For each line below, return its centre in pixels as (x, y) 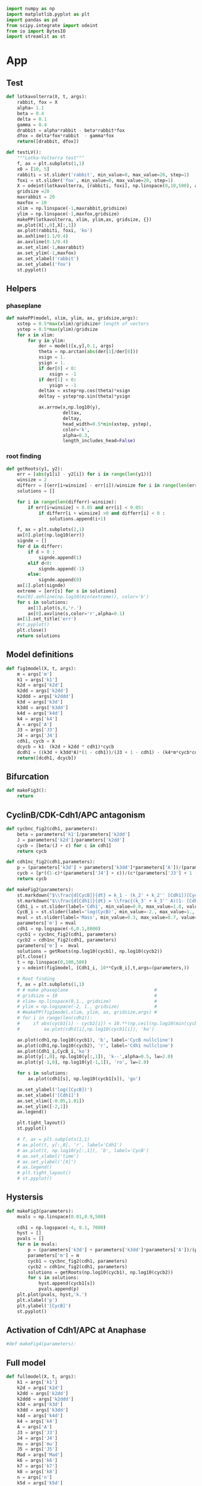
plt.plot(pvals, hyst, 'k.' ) (52, 1295)
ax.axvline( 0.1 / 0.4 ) (43, 242)
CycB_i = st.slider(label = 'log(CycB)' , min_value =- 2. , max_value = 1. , (106, 912)
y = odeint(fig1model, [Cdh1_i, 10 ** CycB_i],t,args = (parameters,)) (103, 968)
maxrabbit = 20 (36, 197)
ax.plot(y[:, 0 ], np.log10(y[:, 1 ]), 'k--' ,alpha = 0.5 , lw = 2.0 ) (95, 1057)
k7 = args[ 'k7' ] (38, 1466)
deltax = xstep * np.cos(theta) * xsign (84, 391)
